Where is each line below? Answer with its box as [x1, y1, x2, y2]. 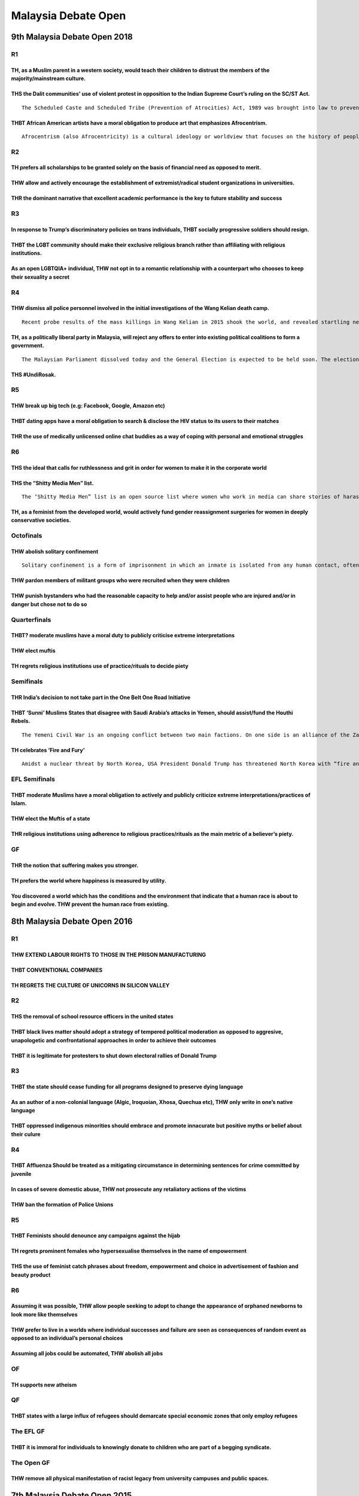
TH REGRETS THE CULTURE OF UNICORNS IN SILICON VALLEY [11, 981, 170, 989]
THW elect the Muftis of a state [11, 815, 90, 822]
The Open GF [11, 1458, 50, 1467]
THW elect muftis [11, 647, 56, 655]
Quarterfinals [11, 615, 51, 624]
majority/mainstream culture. [11, 75, 86, 82]
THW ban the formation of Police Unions [11, 1200, 114, 1208]
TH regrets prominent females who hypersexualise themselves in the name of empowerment [11, 1248, 247, 1255]
